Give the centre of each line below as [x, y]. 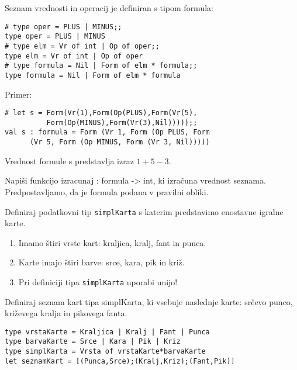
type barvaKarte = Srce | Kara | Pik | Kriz [93, 342]
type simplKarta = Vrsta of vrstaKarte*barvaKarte [105, 352]
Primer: [18, 94]
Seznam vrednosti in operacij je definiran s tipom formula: [109, 8]
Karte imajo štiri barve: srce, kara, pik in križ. [101, 262]
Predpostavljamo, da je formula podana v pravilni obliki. [107, 191]
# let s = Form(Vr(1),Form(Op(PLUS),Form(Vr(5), [101, 113]
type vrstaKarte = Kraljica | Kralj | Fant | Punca [107, 332]
